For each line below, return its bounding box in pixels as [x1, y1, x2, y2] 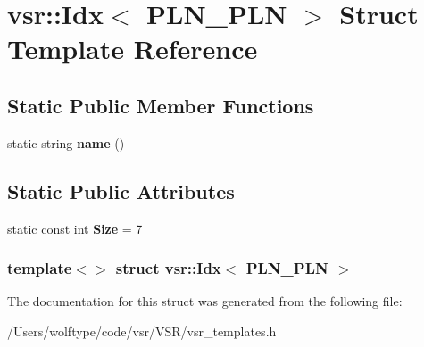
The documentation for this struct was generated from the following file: [7, 292, 403, 310]
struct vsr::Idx [115, 257, 221, 279]
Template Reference [7, 30, 258, 67]
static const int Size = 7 [7, 219, 143, 237]
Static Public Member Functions [7, 91, 314, 119]
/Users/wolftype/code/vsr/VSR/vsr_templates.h [7, 321, 277, 340]
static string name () [7, 133, 125, 152]
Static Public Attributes [7, 177, 235, 204]
